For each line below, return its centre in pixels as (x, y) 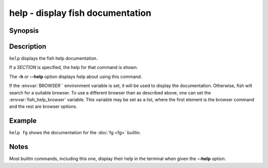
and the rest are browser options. (43, 106)
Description (28, 46)
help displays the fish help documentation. (53, 58)
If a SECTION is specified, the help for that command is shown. (74, 68)
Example (23, 121)
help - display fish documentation (80, 13)
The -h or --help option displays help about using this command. (76, 77)
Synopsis (24, 31)
